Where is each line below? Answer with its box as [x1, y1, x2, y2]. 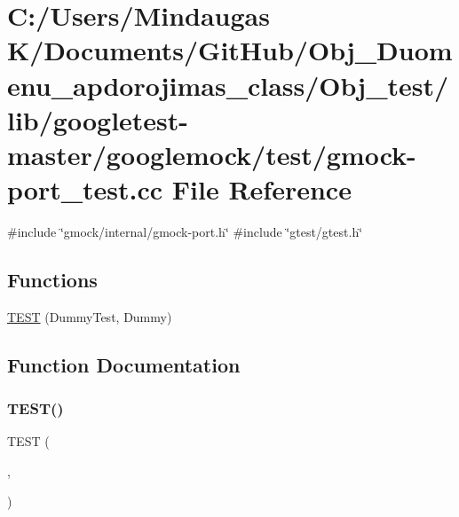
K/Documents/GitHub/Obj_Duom [7, 32, 453, 68]
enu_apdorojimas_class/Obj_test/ [7, 67, 449, 103]
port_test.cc [7, 171, 163, 208]
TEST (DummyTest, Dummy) [7, 307, 172, 325]
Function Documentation [7, 350, 241, 378]
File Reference [171, 171, 352, 208]
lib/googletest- [7, 101, 189, 137]
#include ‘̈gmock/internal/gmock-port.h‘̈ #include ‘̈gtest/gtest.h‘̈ [7, 223, 363, 241]
